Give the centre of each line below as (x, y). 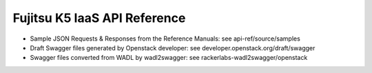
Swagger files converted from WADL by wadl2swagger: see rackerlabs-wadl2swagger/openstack (169, 58)
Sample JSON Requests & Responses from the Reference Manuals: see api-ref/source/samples (165, 39)
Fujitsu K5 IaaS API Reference (99, 18)
